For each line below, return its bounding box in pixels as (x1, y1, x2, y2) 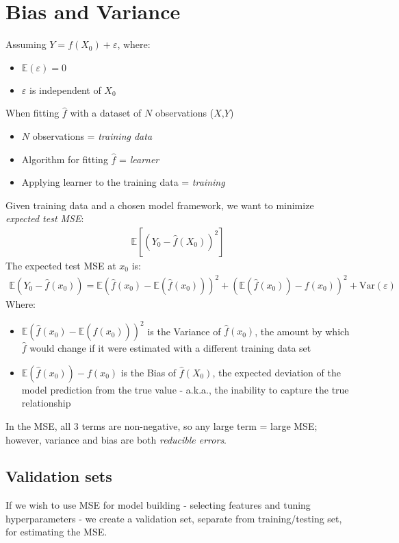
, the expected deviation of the (212, 365, 341, 379)
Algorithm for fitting (21, 152, 108, 166)
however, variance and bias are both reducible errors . (5, 432, 227, 446)
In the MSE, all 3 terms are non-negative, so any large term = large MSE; (5, 418, 318, 433)
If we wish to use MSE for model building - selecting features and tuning (5, 498, 311, 512)
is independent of (29, 82, 101, 97)
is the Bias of (120, 365, 177, 379)
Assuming (5, 37, 47, 51)
